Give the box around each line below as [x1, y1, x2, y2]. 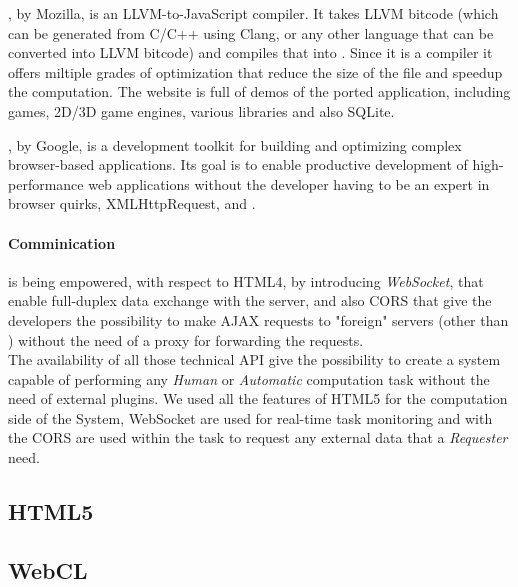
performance [8, 173, 84, 194]
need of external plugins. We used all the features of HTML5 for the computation [8, 388, 508, 409]
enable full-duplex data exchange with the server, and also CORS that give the [8, 290, 492, 311]
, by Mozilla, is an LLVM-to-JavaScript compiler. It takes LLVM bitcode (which [8, 3, 499, 23]
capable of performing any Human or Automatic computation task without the [8, 368, 490, 389]
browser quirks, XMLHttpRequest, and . [8, 193, 256, 214]
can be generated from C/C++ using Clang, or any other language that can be [8, 22, 494, 43]
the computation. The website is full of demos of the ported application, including [8, 81, 511, 102]
